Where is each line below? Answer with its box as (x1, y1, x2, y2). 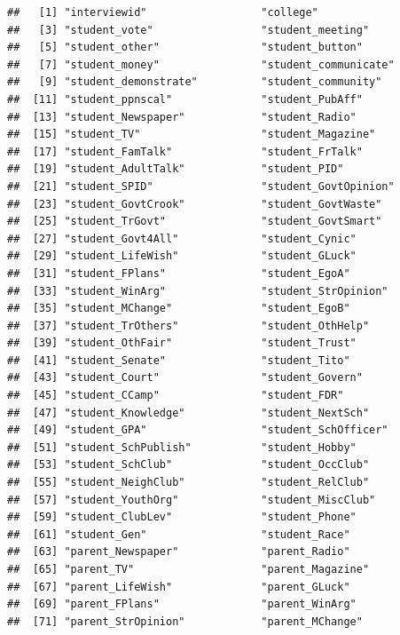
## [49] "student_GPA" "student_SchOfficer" (7, 424, 388, 437)
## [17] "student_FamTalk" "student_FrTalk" (7, 145, 363, 158)
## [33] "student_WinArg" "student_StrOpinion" (7, 284, 388, 298)
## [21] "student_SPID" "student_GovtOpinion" (7, 179, 395, 193)
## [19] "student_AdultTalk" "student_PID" (7, 163, 344, 176)
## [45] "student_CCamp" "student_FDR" (7, 389, 344, 402)
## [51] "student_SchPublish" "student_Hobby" (7, 441, 357, 454)
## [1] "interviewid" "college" (7, 6, 318, 19)
